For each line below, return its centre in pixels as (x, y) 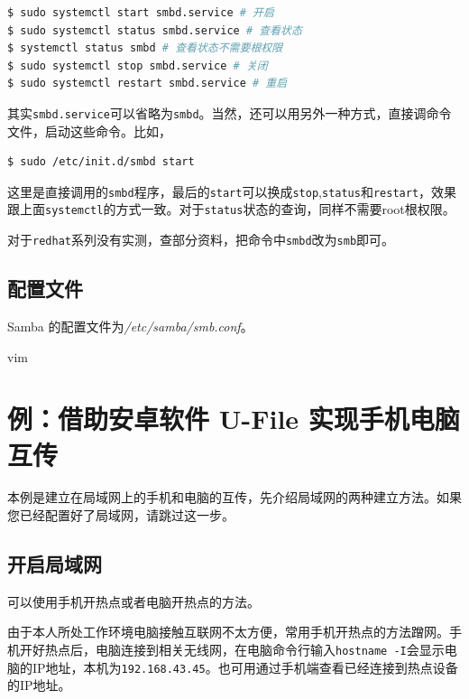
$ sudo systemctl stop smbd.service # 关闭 (138, 65)
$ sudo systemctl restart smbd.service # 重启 (147, 84)
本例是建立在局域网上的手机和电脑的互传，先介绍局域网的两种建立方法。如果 (234, 497)
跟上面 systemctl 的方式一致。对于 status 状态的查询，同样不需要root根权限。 (231, 209)
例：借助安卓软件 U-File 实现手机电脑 (234, 419)
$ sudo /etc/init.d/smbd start (101, 162)
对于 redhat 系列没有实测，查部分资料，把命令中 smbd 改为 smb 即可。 (201, 240)
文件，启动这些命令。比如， (89, 130)
